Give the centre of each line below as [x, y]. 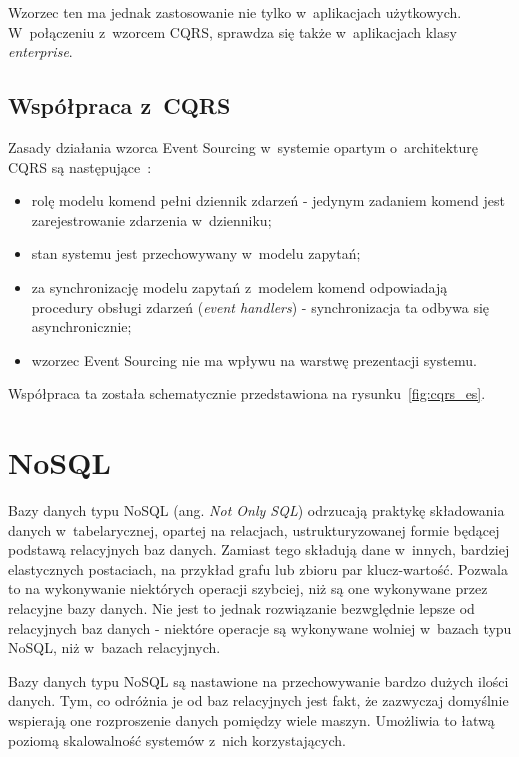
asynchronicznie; [81, 326]
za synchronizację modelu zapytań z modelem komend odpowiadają [239, 286]
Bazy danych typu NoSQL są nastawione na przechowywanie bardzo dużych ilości [258, 680]
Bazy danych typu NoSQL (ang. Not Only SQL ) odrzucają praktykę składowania [256, 510]
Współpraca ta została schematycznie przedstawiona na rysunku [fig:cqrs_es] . [247, 393]
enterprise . [40, 51]
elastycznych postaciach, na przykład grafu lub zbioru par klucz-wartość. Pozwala [258, 568]
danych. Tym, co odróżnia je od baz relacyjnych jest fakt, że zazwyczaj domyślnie [258, 700]
